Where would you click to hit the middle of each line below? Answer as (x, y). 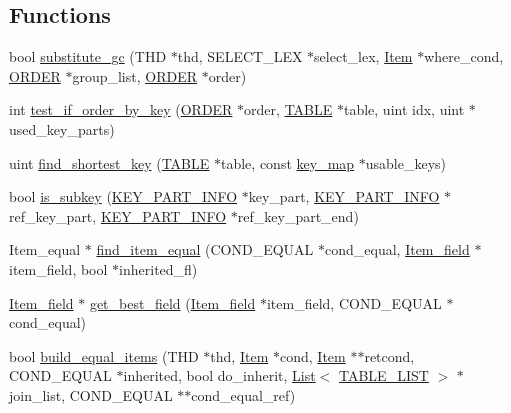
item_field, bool (58, 268)
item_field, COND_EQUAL (354, 302)
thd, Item (239, 355)
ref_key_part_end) (298, 215)
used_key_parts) (62, 128)
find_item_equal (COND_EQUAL (205, 249)
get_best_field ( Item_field (172, 302)
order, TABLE (288, 109)
